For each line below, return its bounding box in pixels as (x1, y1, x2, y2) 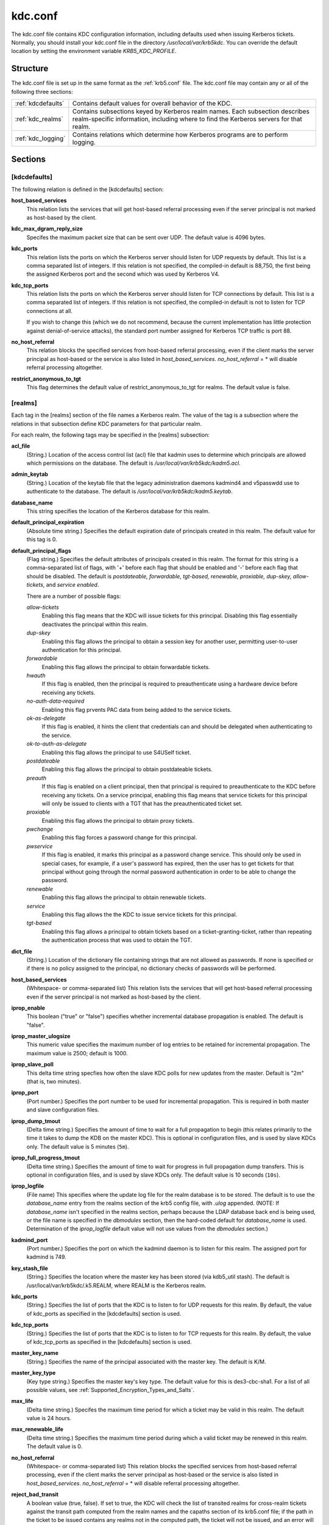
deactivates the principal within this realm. (41, 620, 148, 628)
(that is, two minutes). (26, 1078, 82, 1085)
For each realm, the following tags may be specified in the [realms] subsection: (11, 431, 210, 439)
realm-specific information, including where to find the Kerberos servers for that (72, 115, 303, 123)
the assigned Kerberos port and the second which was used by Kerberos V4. (26, 270, 220, 278)
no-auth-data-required (26, 697, 85, 705)
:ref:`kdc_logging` (15, 134, 66, 143)
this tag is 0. (26, 536, 57, 543)
